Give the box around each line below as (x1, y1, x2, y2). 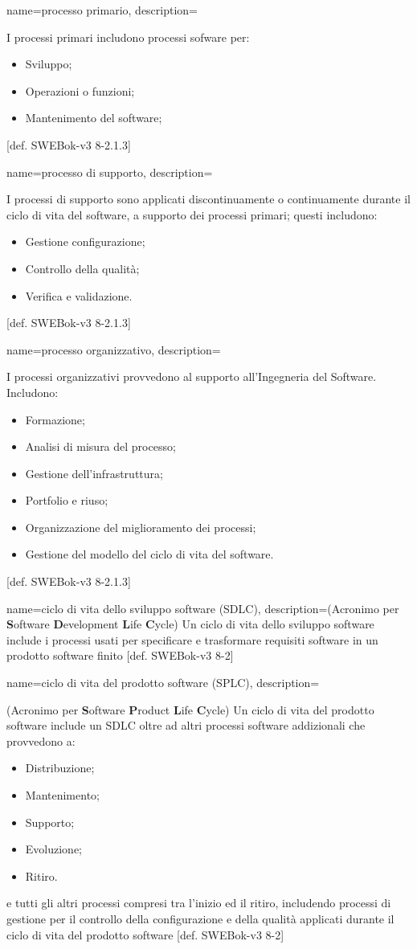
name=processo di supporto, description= (6, 163, 213, 180)
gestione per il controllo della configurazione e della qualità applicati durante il (6, 910, 395, 927)
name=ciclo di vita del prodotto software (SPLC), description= (6, 674, 320, 691)
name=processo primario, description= (6, 2, 198, 18)
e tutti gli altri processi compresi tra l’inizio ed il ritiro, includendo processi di (6, 894, 391, 911)
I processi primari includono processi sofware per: (6, 28, 250, 45)
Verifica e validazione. (25, 287, 133, 304)
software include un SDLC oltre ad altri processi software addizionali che (6, 717, 366, 734)
